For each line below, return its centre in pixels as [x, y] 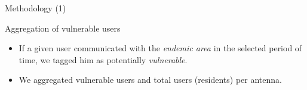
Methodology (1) [36, 8]
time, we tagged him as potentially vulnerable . [103, 59]
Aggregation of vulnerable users [63, 28]
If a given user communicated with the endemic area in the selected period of [160, 48]
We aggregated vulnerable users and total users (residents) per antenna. [150, 80]
